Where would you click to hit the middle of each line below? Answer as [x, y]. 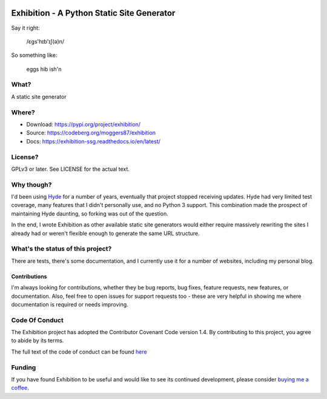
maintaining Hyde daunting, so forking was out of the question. [90, 213]
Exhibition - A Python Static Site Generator [93, 13]
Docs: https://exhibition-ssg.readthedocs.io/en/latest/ [93, 141]
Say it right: [25, 28]
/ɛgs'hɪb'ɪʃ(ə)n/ [45, 41]
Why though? [31, 185]
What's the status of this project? [61, 249]
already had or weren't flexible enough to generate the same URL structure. [105, 233]
